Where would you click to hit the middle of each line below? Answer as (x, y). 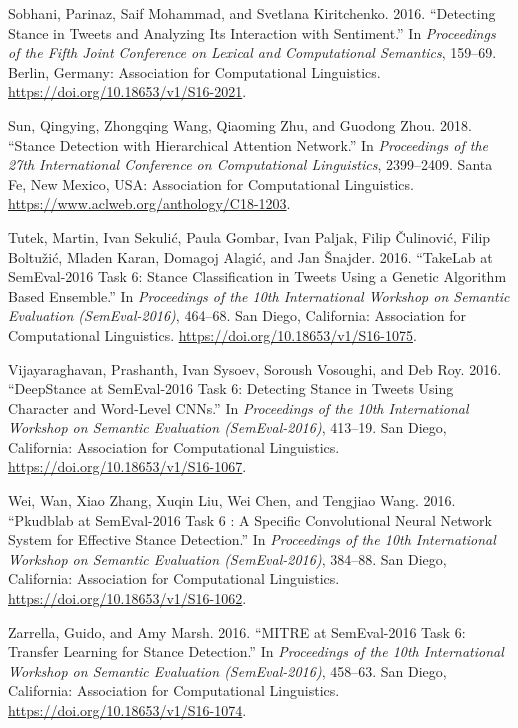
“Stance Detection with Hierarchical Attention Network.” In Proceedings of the (248, 144)
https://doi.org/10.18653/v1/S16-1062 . (127, 598)
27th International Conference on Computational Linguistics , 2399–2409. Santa (250, 164)
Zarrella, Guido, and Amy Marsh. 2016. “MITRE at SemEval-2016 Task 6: (237, 631)
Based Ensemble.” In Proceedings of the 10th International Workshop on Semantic (259, 295)
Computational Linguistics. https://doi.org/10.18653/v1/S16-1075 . (212, 334)
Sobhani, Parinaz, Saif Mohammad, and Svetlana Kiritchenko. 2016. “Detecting (252, 13)
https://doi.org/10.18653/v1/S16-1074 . (127, 710)
